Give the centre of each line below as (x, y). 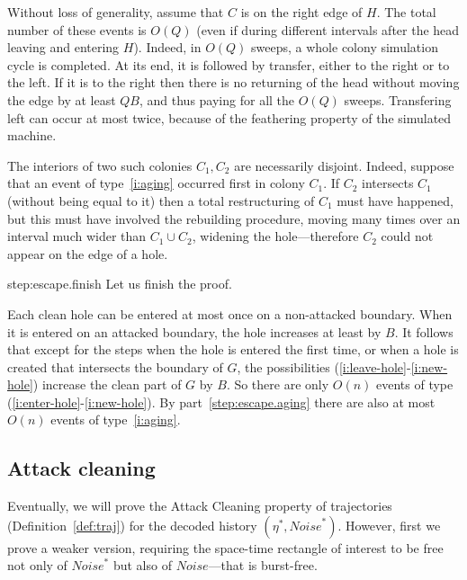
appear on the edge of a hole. (88, 253)
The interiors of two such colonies (100, 165)
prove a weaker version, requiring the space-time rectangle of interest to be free (225, 547)
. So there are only (278, 384)
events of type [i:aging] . (116, 419)
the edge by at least (62, 99)
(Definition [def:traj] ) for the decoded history (132, 525)
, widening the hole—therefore (275, 236)
